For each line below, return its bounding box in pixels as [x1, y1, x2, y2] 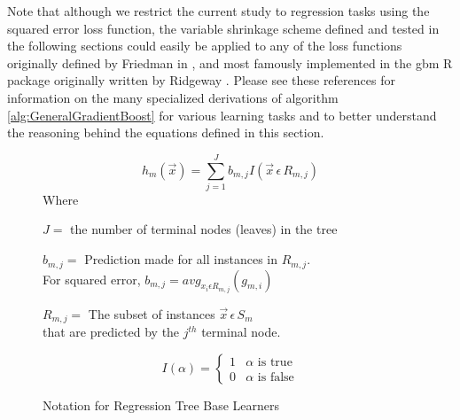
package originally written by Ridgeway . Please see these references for [7, 71, 395, 89]
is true [257, 356, 292, 369]
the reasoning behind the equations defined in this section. [7, 123, 324, 142]
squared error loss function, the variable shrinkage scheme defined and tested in [7, 19, 440, 37]
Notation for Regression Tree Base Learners [43, 396, 280, 414]
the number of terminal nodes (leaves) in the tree [70, 220, 338, 238]
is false [257, 370, 294, 384]
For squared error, [43, 269, 141, 288]
